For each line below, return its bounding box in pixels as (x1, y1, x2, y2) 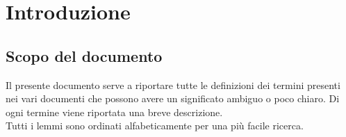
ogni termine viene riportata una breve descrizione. (6, 104, 223, 119)
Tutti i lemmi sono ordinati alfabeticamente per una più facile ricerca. (6, 118, 304, 133)
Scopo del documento (6, 45, 163, 66)
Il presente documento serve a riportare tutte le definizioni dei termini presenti (6, 77, 340, 92)
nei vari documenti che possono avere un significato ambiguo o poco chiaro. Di (6, 91, 340, 106)
